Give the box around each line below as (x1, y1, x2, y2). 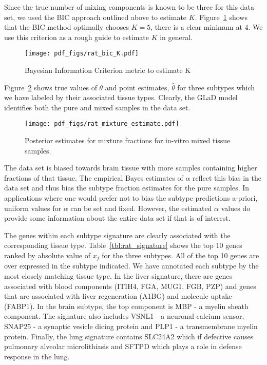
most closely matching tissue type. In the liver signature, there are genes (4, 271, 232, 281)
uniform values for (4, 202, 62, 213)
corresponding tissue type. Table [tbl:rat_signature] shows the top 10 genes (4, 240, 242, 251)
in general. (160, 31, 193, 42)
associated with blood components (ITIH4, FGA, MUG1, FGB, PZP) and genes (4, 280, 256, 291)
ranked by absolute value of (4, 250, 91, 260)
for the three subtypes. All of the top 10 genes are (102, 250, 259, 260)
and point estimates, (105, 82, 169, 92)
